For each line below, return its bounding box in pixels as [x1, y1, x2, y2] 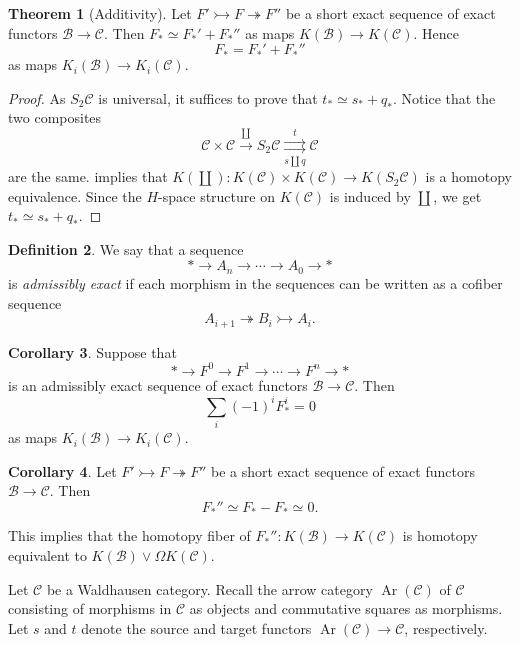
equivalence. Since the [8, 185, 142, 206]
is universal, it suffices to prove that [98, 87, 318, 108]
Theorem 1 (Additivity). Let [8, 3, 192, 23]
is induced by [329, 185, 411, 206]
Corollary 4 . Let [8, 460, 117, 481]
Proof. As [8, 87, 66, 108]
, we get [433, 185, 482, 206]
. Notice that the [393, 87, 496, 108]
